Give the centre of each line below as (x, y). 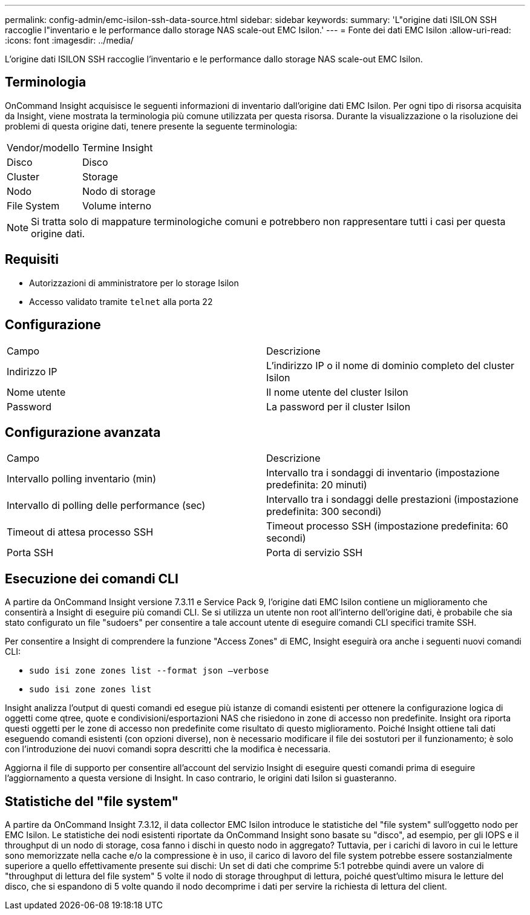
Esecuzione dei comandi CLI (92, 579)
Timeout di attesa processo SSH (80, 532)
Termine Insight (117, 147)
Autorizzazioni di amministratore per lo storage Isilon (134, 283)
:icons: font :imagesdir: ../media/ (69, 40)
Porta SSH (30, 553)
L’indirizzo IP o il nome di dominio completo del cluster (391, 365)
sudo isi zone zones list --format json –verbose (149, 671)
